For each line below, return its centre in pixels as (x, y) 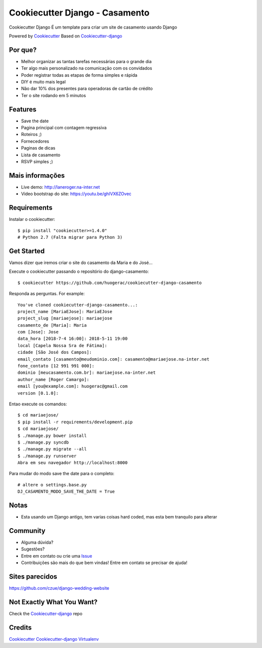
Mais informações (37, 175)
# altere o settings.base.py (52, 485)
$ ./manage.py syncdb (43, 442)
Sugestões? (33, 549)
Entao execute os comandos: (38, 404)
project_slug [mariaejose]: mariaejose (65, 318)
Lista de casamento (41, 155)
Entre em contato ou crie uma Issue (57, 556)
